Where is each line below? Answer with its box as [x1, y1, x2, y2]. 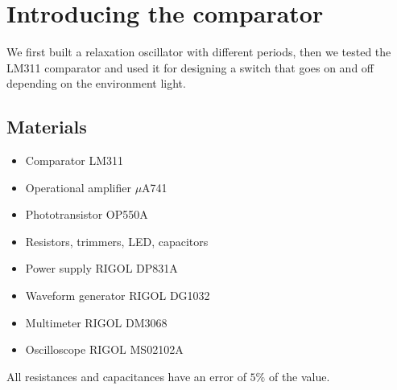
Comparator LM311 [25, 152, 124, 169]
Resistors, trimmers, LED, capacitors [25, 232, 209, 249]
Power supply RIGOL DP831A [25, 260, 178, 277]
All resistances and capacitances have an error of [6, 367, 246, 384]
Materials [6, 114, 87, 139]
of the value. [268, 367, 330, 384]
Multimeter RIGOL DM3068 [25, 314, 167, 330]
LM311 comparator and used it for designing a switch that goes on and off [6, 59, 374, 76]
